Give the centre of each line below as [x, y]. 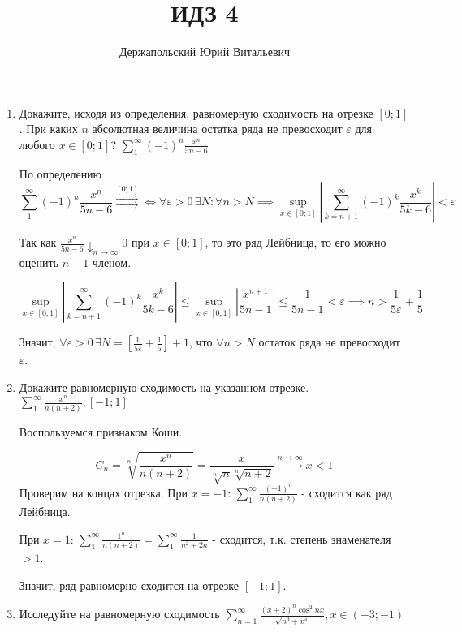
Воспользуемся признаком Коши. [101, 431]
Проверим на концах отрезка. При [103, 492]
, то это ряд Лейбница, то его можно [296, 242]
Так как [38, 242]
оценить [39, 262]
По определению [60, 173]
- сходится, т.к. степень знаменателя [302, 538]
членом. [112, 262]
